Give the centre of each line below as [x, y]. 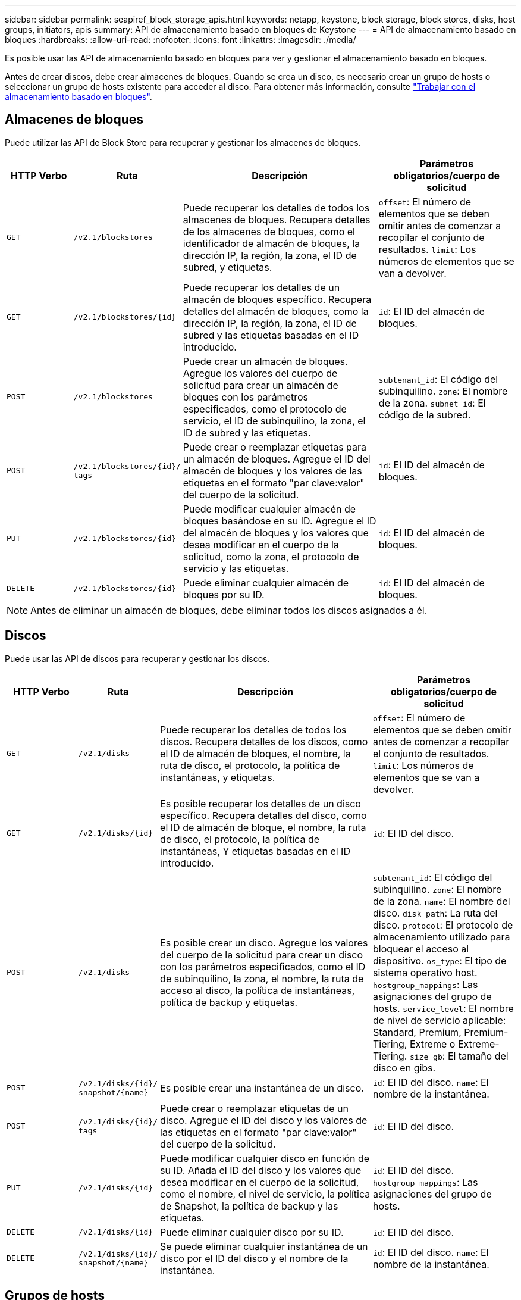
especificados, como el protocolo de [265, 409]
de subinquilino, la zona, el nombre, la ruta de [262, 978]
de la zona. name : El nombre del [442, 901]
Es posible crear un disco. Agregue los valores [264, 943]
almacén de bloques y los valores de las [272, 471]
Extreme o [432, 1044]
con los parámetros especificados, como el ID [263, 966]
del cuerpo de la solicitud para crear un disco [262, 954]
